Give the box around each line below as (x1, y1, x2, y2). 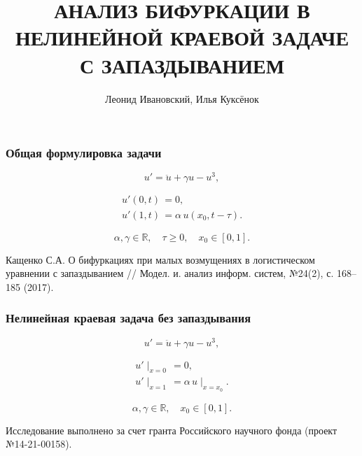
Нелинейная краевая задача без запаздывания (6, 309, 251, 327)
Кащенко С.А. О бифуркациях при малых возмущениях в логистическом (6, 252, 315, 266)
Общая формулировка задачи (6, 144, 162, 162)
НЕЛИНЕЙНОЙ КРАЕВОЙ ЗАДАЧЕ (15, 23, 349, 52)
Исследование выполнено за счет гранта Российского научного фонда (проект (6, 422, 337, 437)
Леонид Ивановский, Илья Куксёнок (105, 91, 259, 106)
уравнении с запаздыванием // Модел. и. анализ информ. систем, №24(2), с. (6, 266, 334, 280)
